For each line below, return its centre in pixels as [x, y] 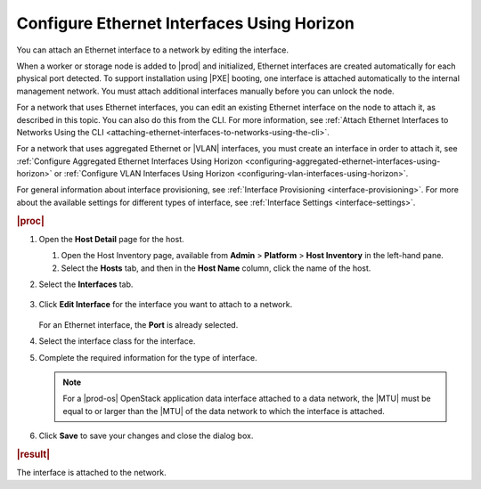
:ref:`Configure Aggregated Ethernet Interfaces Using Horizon [130, 161]
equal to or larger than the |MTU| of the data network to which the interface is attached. [224, 411]
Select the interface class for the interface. [117, 341]
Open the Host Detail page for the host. [111, 239]
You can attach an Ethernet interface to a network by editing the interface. [153, 50]
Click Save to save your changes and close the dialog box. [146, 436]
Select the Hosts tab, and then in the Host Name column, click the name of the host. [216, 268]
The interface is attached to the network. [91, 473]
